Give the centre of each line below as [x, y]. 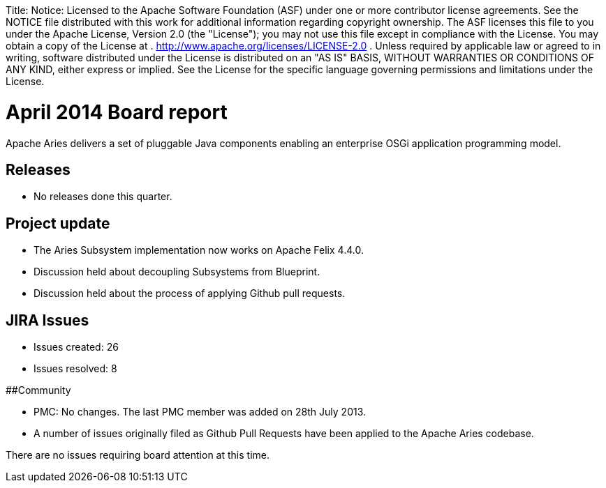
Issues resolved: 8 [75, 369]
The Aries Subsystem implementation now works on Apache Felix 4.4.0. [199, 250]
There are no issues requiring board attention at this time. [138, 455]
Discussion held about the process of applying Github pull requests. [190, 293]
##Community [38, 390]
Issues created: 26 [76, 347]
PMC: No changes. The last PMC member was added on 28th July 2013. [200, 412]
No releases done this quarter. [103, 197]
